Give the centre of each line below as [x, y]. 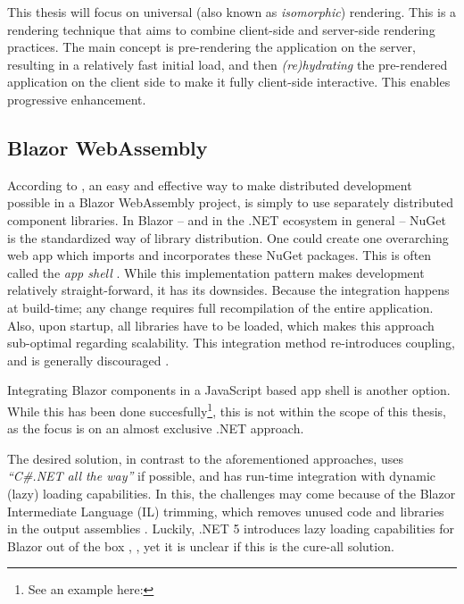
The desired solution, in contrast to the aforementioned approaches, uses [205, 458]
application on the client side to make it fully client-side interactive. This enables [229, 82]
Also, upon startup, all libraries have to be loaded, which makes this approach [221, 325]
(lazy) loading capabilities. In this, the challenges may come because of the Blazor [232, 493]
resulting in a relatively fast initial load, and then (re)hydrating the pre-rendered [228, 64]
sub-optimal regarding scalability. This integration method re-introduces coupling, [231, 343]
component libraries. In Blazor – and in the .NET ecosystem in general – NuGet [227, 219]
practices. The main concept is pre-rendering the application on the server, [211, 47]
